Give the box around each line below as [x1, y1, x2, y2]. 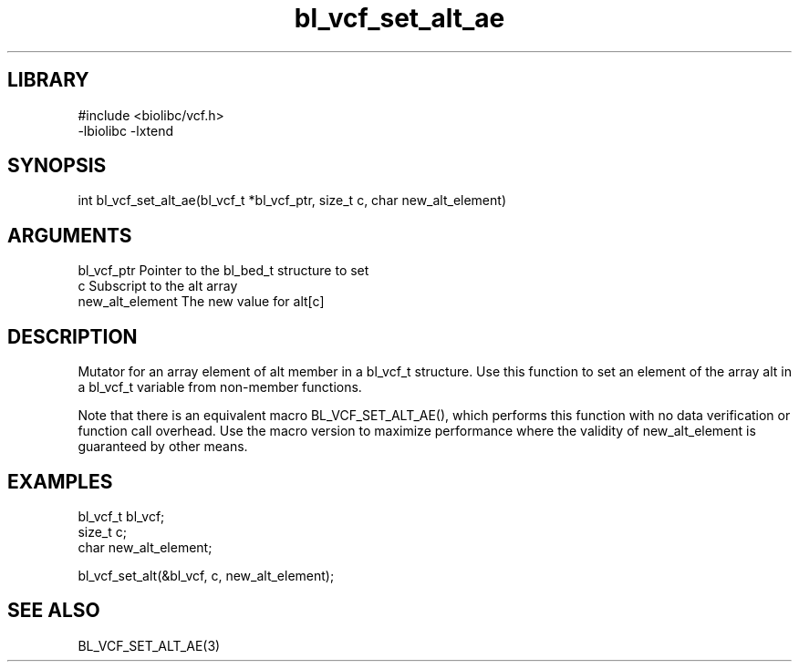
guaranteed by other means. [78, 438, 248, 455]
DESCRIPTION [7, 324, 138, 348]
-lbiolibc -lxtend [78, 122, 174, 139]
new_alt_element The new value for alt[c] [78, 293, 325, 310]
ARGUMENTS [7, 223, 132, 247]
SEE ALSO [7, 599, 100, 623]
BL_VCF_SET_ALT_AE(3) [78, 637, 221, 654]
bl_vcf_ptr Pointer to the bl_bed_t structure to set [78, 262, 369, 279]
